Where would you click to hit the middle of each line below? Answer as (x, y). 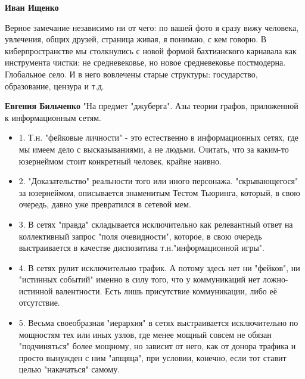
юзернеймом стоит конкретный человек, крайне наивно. (120, 161)
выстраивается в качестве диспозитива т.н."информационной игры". (141, 248)
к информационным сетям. (53, 117)
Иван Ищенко (32, 7)
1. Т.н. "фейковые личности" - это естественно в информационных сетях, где (159, 137)
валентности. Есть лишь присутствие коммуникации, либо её (166, 291)
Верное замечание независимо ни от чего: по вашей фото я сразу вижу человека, (152, 27)
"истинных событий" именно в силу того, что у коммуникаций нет (139, 279)
